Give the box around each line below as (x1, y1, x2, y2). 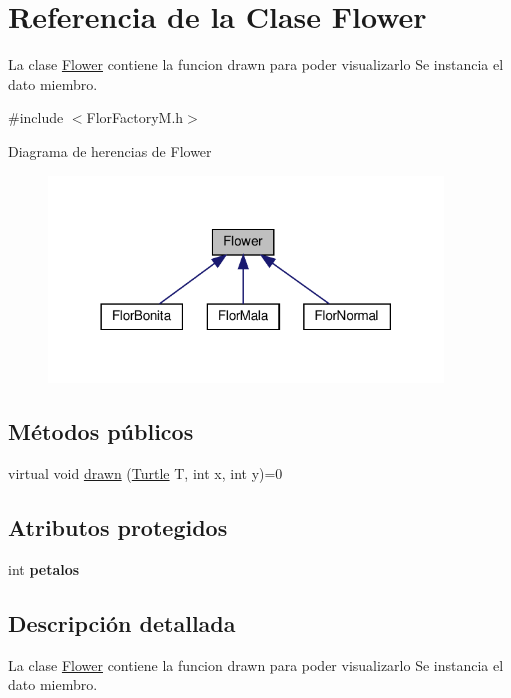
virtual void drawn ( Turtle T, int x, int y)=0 (8, 463, 283, 484)
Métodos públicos (8, 416, 194, 447)
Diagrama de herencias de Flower (8, 140, 212, 161)
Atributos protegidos (8, 512, 228, 543)
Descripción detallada (8, 607, 236, 638)
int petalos (8, 559, 80, 579)
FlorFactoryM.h (86, 107, 184, 128)
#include (8, 107, 64, 128)
